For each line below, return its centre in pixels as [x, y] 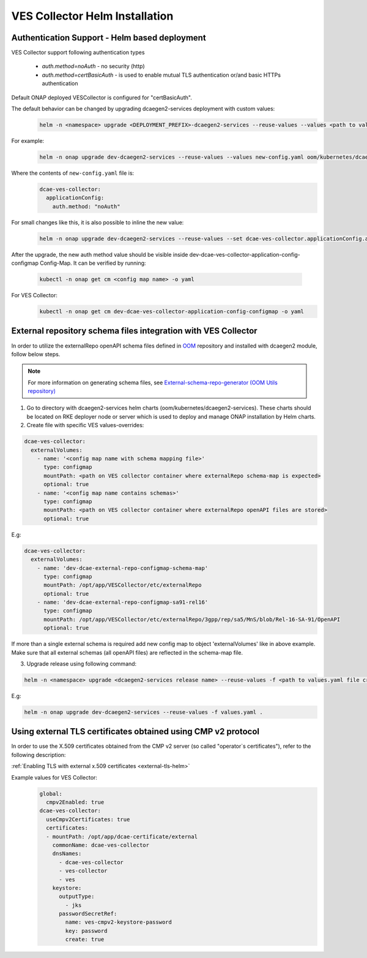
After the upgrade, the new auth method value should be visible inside [100, 254]
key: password [86, 931]
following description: [39, 755]
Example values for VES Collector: [54, 777]
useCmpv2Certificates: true [88, 819]
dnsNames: [67, 854]
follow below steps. [36, 354]
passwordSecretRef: [88, 914]
